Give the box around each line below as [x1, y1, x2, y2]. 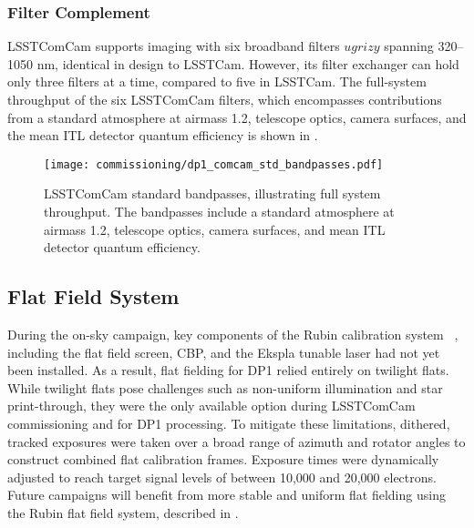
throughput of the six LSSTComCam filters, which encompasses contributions [7, 90, 442, 108]
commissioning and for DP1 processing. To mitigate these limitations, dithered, [7, 413, 450, 432]
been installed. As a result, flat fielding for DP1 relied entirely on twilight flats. [7, 360, 449, 380]
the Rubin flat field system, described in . [7, 503, 239, 522]
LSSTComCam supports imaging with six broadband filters [7, 36, 340, 56]
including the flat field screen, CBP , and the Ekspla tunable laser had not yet [7, 342, 440, 361]
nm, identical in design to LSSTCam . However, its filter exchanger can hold [36, 54, 459, 73]
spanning [384, 36, 434, 56]
